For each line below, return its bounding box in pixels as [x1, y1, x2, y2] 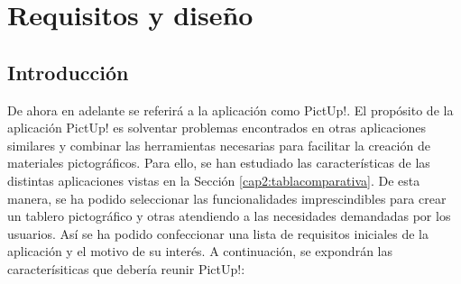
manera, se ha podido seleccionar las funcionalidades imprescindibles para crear [7, 188, 447, 207]
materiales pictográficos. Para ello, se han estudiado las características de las [7, 153, 430, 172]
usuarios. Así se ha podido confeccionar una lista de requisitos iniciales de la [7, 224, 429, 243]
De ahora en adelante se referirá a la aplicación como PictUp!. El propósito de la [7, 100, 454, 119]
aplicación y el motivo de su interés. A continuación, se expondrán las [7, 242, 392, 261]
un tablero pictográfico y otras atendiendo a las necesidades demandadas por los [7, 206, 451, 225]
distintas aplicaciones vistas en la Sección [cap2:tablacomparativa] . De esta [7, 170, 420, 189]
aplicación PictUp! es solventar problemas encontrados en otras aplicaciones [7, 118, 426, 137]
